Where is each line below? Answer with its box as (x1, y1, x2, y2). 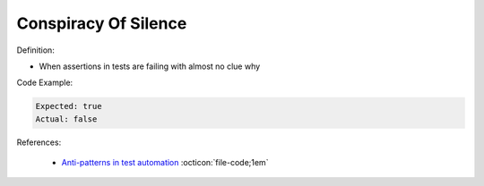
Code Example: (16, 77, 73, 89)
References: (16, 137, 62, 148)
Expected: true (35, 101, 102, 112)
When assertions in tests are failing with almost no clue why (39, 61, 261, 72)
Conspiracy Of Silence (16, 13, 187, 33)
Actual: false (35, 114, 98, 124)
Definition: (16, 45, 56, 55)
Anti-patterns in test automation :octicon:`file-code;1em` (61, 157, 269, 168)
